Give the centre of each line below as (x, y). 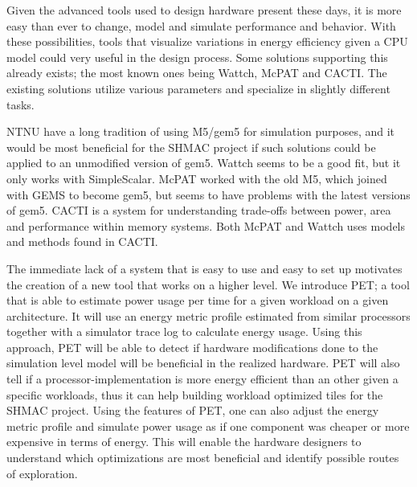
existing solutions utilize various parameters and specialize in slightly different (198, 88)
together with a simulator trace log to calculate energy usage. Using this (184, 331)
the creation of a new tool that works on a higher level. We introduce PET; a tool (208, 284)
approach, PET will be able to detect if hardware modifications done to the (192, 347)
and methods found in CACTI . (82, 241)
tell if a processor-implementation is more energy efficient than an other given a (202, 379)
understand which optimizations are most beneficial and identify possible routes (203, 458)
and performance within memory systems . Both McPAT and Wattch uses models (206, 225)
